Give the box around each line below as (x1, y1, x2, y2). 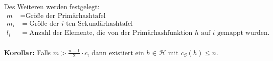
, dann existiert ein (87, 47, 144, 57)
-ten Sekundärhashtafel (64, 20, 133, 27)
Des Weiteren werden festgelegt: (4, 1, 100, 11)
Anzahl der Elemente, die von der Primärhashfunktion (29, 30, 193, 37)
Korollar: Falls (4, 47, 51, 57)
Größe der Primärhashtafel (25, 12, 106, 19)
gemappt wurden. (217, 30, 270, 37)
